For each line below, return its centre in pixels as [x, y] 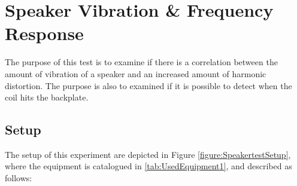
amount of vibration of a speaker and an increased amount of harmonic [136, 73]
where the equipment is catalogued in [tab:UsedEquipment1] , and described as [148, 166]
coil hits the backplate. [47, 97]
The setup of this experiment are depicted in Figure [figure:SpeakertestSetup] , [148, 154]
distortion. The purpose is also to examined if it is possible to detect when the [148, 85]
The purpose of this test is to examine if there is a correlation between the [141, 62]
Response [44, 33]
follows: [19, 178]
